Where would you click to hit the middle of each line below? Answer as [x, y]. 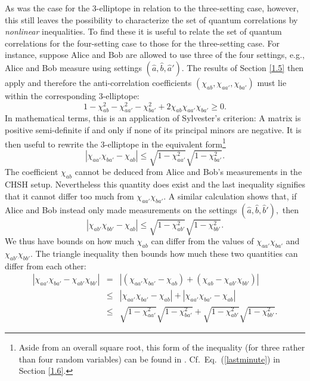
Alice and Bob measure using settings [73, 67]
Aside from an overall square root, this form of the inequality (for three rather [162, 347]
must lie [272, 82]
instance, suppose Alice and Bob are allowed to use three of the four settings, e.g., [155, 55]
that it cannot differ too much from [69, 196]
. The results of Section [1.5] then [243, 67]
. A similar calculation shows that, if [230, 196]
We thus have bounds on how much [70, 241]
